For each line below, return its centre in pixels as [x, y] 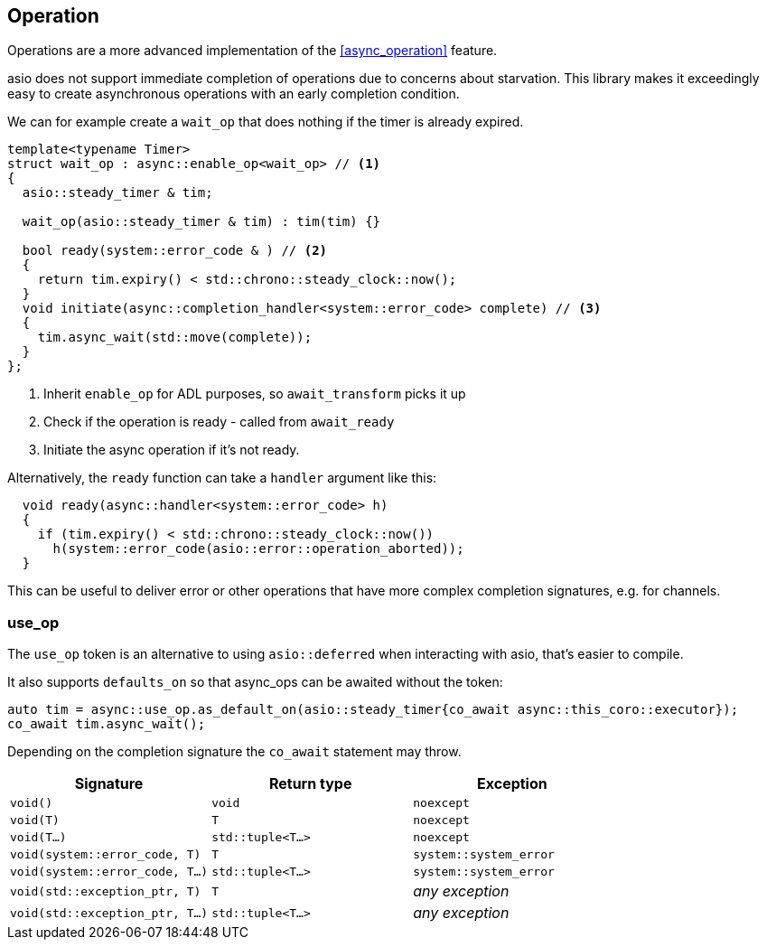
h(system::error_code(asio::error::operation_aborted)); [258, 549]
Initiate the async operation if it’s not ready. [172, 450]
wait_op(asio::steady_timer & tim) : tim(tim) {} [201, 222]
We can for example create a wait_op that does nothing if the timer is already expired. [266, 122]
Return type [310, 784]
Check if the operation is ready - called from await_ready [219, 422]
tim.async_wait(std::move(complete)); [175, 338]
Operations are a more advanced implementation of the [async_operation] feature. [253, 51]
